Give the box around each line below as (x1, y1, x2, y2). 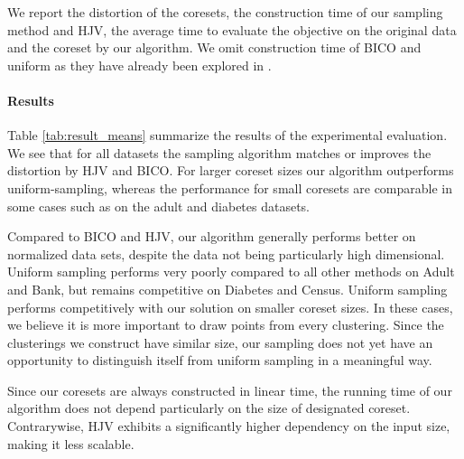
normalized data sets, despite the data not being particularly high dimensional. (7, 244, 445, 263)
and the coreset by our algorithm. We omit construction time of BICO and (7, 38, 422, 57)
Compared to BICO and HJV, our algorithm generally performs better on (7, 227, 416, 246)
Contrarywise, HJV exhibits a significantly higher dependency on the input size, (7, 417, 450, 436)
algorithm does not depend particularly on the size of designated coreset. (7, 398, 411, 417)
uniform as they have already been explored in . (7, 55, 272, 74)
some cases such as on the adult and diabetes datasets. (7, 196, 311, 215)
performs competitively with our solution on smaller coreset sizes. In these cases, (7, 297, 453, 316)
